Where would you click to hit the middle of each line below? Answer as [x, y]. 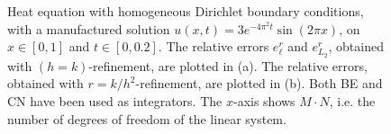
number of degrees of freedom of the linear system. [147, 118]
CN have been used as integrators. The [115, 100]
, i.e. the [352, 100]
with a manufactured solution [89, 28]
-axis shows [264, 100]
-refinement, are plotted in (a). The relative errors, [228, 65]
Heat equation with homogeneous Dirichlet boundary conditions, [186, 11]
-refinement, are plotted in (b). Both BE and [259, 83]
